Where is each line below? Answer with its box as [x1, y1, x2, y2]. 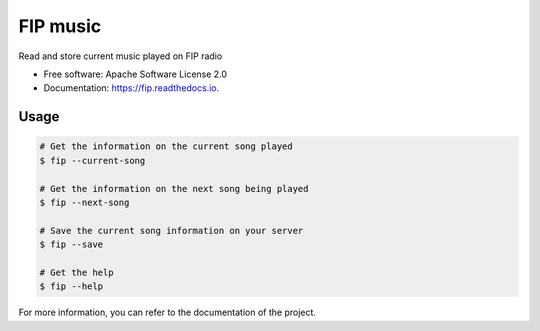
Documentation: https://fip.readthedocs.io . [43, 82, 220, 94]
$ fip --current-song [39, 155, 146, 166]
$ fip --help [39, 281, 104, 292]
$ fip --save [39, 239, 104, 250]
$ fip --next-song [39, 196, 130, 208]
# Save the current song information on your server [39, 225, 304, 236]
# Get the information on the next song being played [39, 183, 309, 194]
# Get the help [39, 266, 114, 278]
